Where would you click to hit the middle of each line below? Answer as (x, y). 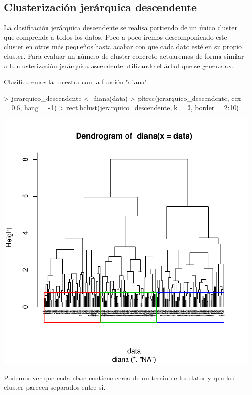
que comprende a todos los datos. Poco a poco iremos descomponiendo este (116, 37)
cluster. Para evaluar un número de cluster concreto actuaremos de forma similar (124, 56)
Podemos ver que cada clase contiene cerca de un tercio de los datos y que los (119, 377)
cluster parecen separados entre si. (55, 387)
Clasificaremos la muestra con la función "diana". (77, 82)
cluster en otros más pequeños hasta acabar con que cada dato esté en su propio (123, 46)
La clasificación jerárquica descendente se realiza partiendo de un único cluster (120, 27)
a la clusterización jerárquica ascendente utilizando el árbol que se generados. (118, 65)
